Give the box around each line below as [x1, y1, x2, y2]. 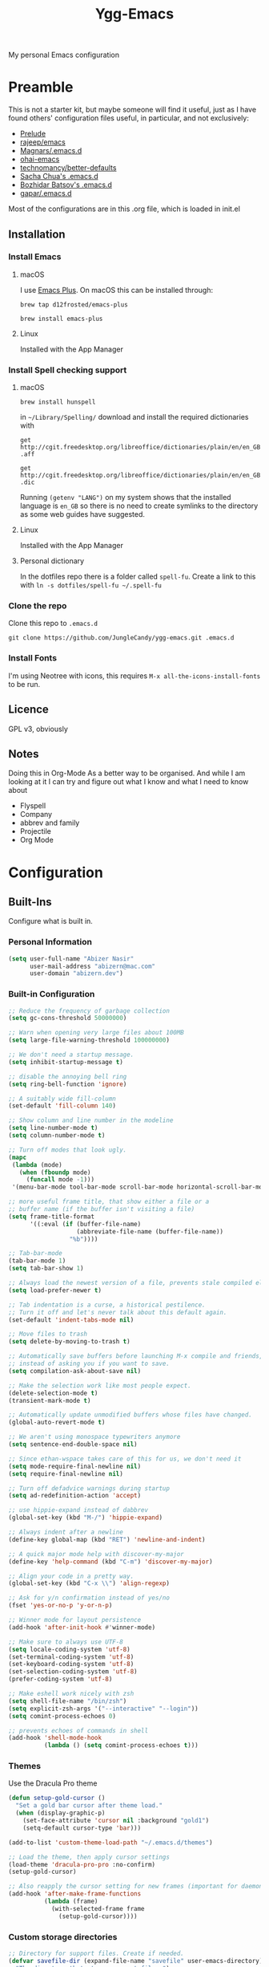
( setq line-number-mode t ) [8, 1124, 98, 1132]
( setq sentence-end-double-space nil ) [8, 1441, 138, 1449]
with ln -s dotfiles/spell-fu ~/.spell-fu [19, 580, 163, 590]
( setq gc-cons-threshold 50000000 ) [8, 1014, 127, 1022]
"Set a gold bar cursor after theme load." [15, 1802, 163, 1810]
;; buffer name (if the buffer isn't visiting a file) [8, 1205, 195, 1213]
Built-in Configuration [8, 989, 95, 1000]
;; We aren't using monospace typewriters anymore [8, 1433, 181, 1441]
